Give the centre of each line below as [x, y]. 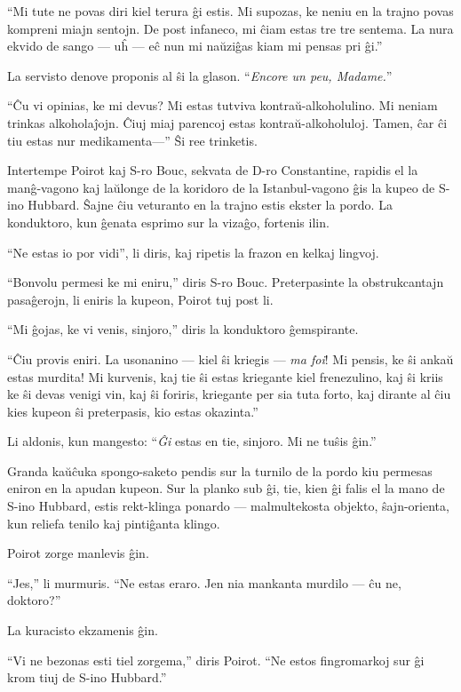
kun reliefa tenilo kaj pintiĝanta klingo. [114, 523]
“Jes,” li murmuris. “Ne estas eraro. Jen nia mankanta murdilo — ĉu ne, [204, 582]
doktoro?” [34, 600]
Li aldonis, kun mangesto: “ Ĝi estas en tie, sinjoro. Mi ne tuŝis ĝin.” [192, 441]
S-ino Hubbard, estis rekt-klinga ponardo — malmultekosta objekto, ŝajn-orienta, [228, 506]
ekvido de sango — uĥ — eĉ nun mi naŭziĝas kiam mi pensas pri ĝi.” [195, 46]
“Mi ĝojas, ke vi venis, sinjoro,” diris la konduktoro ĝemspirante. [183, 329]
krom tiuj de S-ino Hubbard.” [87, 677]
